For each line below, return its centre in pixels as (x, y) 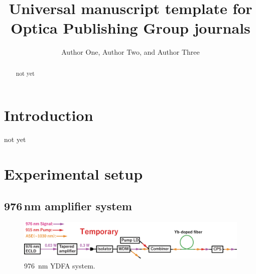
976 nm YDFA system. (60, 265)
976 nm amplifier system (68, 205)
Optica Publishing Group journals (131, 28)
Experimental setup (74, 174)
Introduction (49, 115)
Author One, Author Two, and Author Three (131, 52)
